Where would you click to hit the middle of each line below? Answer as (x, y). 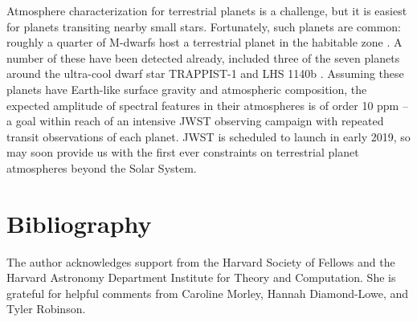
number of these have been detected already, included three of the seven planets (203, 57)
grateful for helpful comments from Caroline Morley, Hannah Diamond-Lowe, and (208, 293)
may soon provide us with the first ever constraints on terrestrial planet (183, 152)
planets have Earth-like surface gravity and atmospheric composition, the (187, 89)
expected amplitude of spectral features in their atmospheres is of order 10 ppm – (207, 105)
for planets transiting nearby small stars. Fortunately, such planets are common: (204, 26)
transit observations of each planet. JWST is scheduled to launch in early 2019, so (208, 136)
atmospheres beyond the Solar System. (102, 167)
